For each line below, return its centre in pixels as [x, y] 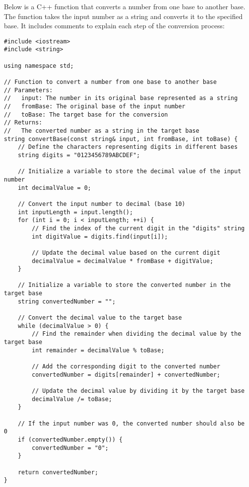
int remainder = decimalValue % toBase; [98, 350]
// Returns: [23, 123]
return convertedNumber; [58, 472]
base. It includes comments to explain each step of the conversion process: [114, 26]
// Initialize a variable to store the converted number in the [124, 285]
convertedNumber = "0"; [70, 448]
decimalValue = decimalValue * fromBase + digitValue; [123, 261]
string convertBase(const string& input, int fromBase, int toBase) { [121, 139]
